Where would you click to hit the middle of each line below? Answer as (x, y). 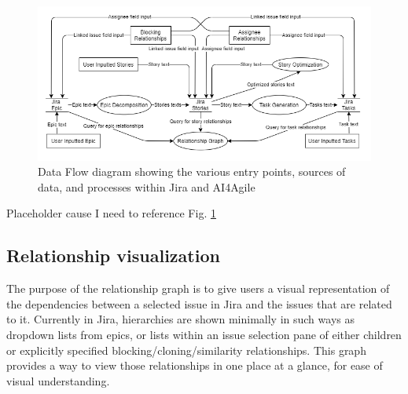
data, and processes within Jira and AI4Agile (147, 186)
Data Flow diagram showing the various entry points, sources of (192, 171)
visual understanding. (58, 380)
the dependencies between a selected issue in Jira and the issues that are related (199, 303)
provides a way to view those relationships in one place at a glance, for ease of (195, 365)
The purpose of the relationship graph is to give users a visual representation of (198, 288)
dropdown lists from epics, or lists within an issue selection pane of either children (204, 334)
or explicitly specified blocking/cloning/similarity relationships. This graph (186, 350)
